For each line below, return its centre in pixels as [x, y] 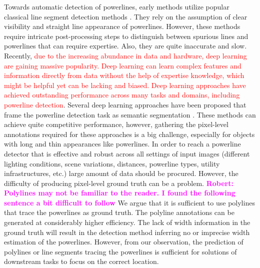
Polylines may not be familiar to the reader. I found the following [120, 193]
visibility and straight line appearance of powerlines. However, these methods [122, 26]
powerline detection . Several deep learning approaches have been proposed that [125, 104]
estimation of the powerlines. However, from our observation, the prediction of [124, 242]
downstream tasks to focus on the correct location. [81, 261]
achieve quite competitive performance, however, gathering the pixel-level [116, 124]
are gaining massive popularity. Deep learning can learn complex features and [123, 65]
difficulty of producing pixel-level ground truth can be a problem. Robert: [119, 183]
